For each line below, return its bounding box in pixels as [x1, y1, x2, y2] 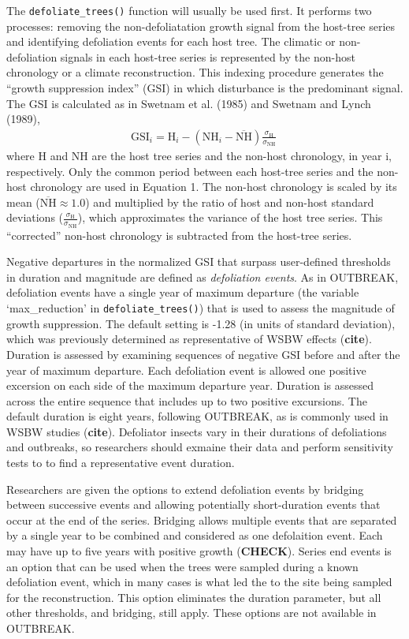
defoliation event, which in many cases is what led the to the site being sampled [6, 574, 392, 590]
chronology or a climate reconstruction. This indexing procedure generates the [6, 64, 384, 80]
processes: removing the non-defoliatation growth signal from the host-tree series [6, 17, 396, 34]
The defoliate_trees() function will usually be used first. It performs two [6, 2, 372, 18]
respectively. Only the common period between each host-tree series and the [6, 163, 374, 179]
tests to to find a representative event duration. [6, 454, 235, 471]
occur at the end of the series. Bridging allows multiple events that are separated [6, 511, 397, 528]
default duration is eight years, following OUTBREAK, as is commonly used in [6, 408, 389, 424]
